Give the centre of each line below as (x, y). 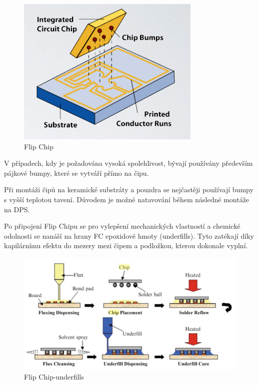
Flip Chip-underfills (54, 376)
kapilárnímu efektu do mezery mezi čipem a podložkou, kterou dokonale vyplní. (126, 245)
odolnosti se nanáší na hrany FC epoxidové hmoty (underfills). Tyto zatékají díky (129, 235)
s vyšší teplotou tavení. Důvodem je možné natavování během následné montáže (127, 199)
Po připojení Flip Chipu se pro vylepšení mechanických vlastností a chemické (122, 226)
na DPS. (17, 209)
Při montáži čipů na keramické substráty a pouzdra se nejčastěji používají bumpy (129, 190)
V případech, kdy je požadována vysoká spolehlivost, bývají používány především (128, 163)
